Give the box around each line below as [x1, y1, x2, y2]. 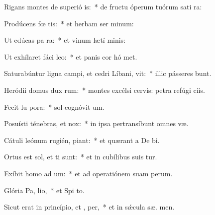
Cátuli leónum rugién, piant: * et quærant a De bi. [4, 135, 160, 145]
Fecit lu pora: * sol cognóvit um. [4, 101, 105, 112]
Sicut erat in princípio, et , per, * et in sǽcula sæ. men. [4, 202, 175, 212]
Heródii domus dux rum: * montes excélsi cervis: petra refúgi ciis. [4, 84, 205, 95]
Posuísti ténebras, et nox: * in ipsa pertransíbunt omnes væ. [4, 118, 189, 129]
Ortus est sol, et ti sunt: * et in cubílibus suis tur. [4, 151, 157, 162]
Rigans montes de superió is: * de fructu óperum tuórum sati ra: [4, 1, 202, 11]
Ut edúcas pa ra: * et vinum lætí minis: [4, 35, 126, 45]
